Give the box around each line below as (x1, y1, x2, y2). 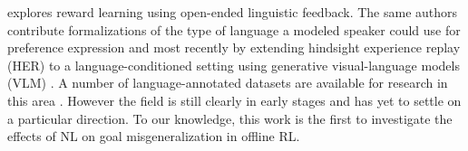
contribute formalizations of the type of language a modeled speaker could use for (7, 20, 461, 39)
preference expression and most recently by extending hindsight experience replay (7, 38, 461, 57)
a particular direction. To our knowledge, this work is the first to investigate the (7, 109, 453, 127)
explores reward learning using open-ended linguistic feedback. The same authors (7, 3, 458, 21)
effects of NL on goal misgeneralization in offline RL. (7, 127, 300, 146)
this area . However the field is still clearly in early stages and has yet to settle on (7, 90, 462, 109)
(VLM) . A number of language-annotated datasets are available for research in (7, 73, 448, 92)
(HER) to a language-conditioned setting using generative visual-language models (7, 55, 460, 74)
